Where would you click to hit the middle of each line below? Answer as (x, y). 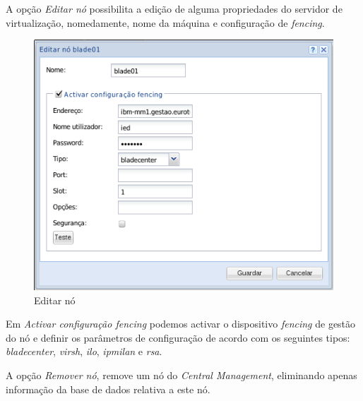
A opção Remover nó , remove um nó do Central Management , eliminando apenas (181, 375)
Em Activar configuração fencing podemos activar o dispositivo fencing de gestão (181, 324)
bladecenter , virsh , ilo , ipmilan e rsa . (84, 351)
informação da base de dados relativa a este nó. (108, 389)
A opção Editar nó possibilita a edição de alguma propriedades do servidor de (174, 8)
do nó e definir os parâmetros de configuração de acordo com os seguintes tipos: (178, 337)
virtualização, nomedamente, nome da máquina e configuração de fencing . (165, 22)
